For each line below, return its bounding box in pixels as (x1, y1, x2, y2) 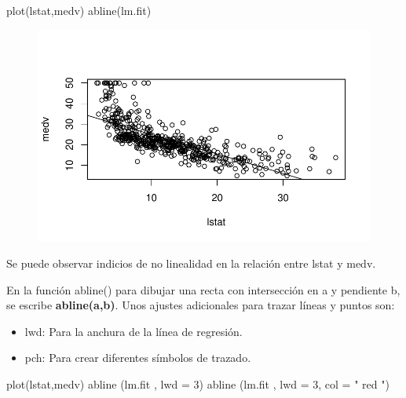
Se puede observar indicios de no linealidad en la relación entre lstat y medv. (6, 255, 376, 271)
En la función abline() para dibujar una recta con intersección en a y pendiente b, (6, 281, 401, 298)
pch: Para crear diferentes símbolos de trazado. (24, 349, 251, 366)
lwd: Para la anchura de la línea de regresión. (24, 323, 243, 339)
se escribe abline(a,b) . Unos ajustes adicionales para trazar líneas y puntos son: (6, 297, 395, 313)
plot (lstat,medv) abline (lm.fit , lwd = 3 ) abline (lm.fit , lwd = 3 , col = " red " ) (6, 375, 390, 392)
